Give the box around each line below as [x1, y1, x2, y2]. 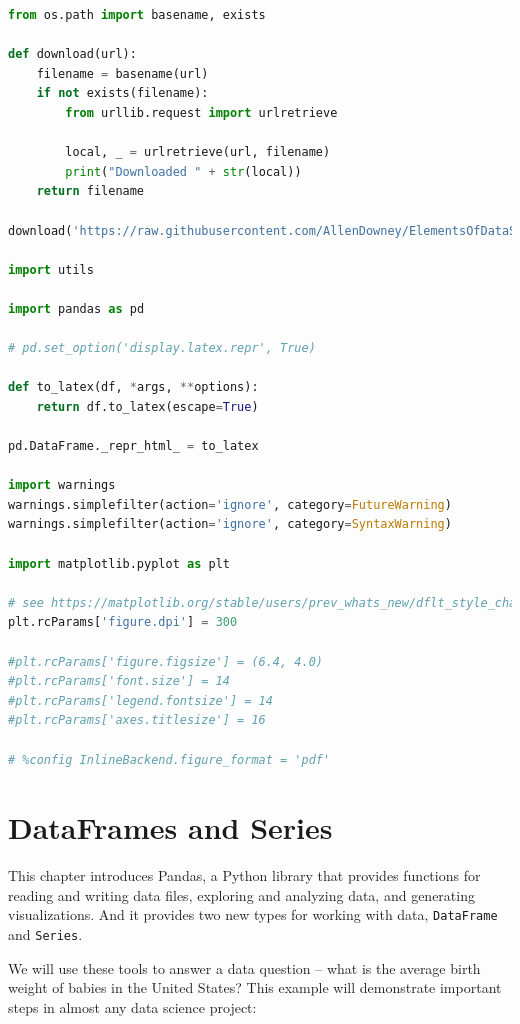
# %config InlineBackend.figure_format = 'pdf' [8, 752, 331, 767]
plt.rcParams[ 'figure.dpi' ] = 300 [8, 615, 238, 630]
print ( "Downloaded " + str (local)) [65, 164, 302, 179]
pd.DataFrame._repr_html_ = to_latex [8, 439, 259, 454]
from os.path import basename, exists [8, 8, 266, 22]
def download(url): [8, 47, 137, 62]
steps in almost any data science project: [8, 996, 257, 1017]
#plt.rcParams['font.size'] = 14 [8, 674, 230, 689]
